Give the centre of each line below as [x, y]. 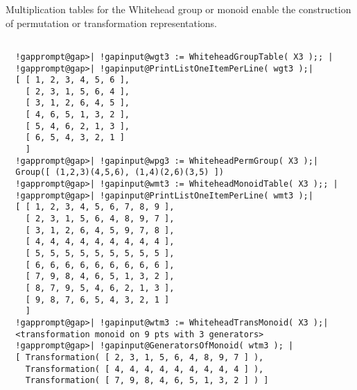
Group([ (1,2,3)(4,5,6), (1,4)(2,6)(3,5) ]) [120, 172]
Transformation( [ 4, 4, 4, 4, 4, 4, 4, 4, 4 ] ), [145, 369]
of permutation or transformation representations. [112, 23]
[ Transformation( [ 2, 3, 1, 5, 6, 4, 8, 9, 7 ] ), [140, 357]
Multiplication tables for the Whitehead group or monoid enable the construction [178, 9]
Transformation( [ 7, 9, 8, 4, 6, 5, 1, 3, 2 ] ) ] [147, 381]
